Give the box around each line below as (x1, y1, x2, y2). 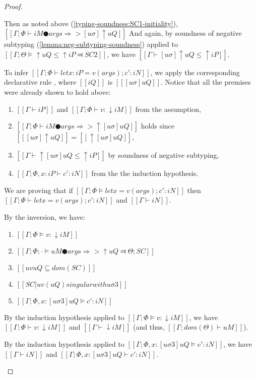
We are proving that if (4, 184, 73, 195)
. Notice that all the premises (160, 77, 251, 87)
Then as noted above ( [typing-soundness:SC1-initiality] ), (4, 18, 178, 28)
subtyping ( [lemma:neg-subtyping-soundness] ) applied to (4, 39, 178, 49)
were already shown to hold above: (4, 86, 111, 97)
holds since (141, 120, 175, 131)
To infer (4, 67, 29, 77)
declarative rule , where (4, 77, 77, 87)
